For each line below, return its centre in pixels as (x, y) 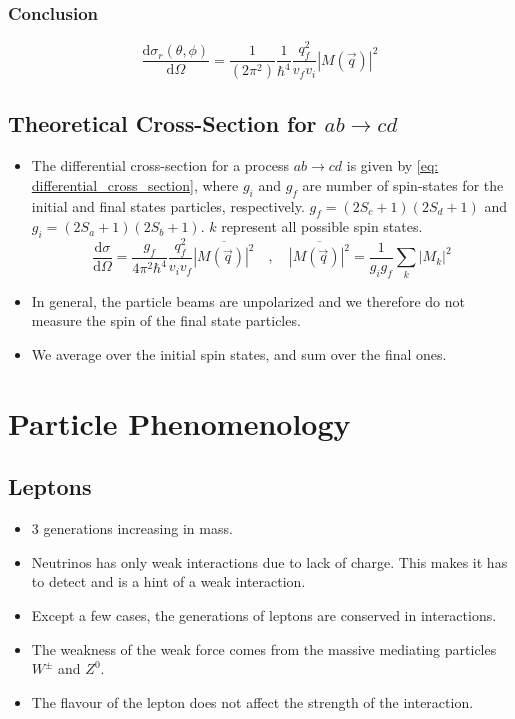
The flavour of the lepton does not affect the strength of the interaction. (252, 701)
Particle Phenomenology (179, 422)
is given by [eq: (392, 165)
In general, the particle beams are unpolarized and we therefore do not (248, 300)
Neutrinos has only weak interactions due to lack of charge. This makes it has (269, 561)
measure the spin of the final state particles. (166, 320)
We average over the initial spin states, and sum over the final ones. (239, 353)
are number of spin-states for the (403, 184)
